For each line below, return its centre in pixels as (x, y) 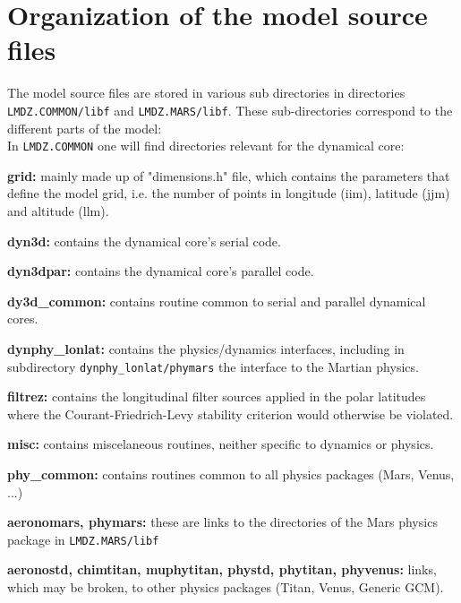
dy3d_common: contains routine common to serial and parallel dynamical (217, 301)
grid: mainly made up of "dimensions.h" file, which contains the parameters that (229, 175)
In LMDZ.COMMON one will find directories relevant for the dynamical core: (206, 146)
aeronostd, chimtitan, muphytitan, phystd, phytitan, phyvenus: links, (222, 569)
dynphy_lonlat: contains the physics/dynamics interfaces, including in (206, 348)
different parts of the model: (85, 128)
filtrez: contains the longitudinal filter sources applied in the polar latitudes (217, 396)
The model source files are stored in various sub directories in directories (206, 93)
